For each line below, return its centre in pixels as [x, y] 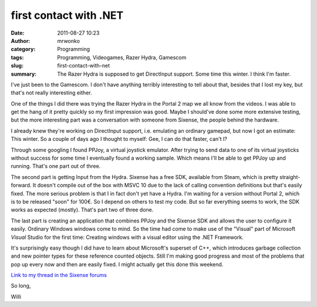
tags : [17, 57]
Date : [18, 33]
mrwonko [69, 41]
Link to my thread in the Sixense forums [59, 275]
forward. [21, 185]
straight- [290, 177]
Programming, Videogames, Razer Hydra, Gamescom [122, 57]
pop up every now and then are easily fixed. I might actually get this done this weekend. [117, 264]
